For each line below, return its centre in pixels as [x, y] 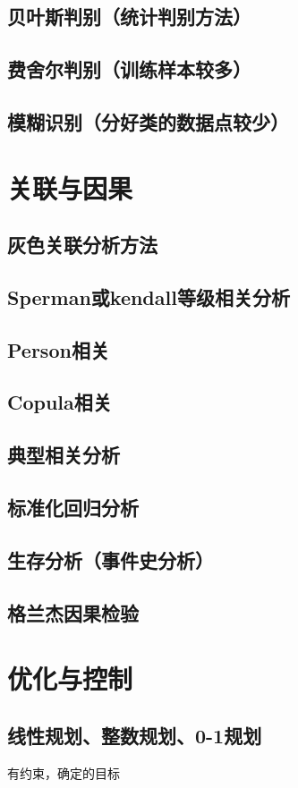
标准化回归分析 [73, 508]
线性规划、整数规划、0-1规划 [135, 735]
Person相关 [58, 349]
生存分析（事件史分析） [111, 559]
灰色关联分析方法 [82, 245]
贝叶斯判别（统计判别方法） [129, 17]
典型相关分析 [64, 455]
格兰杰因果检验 [73, 612]
